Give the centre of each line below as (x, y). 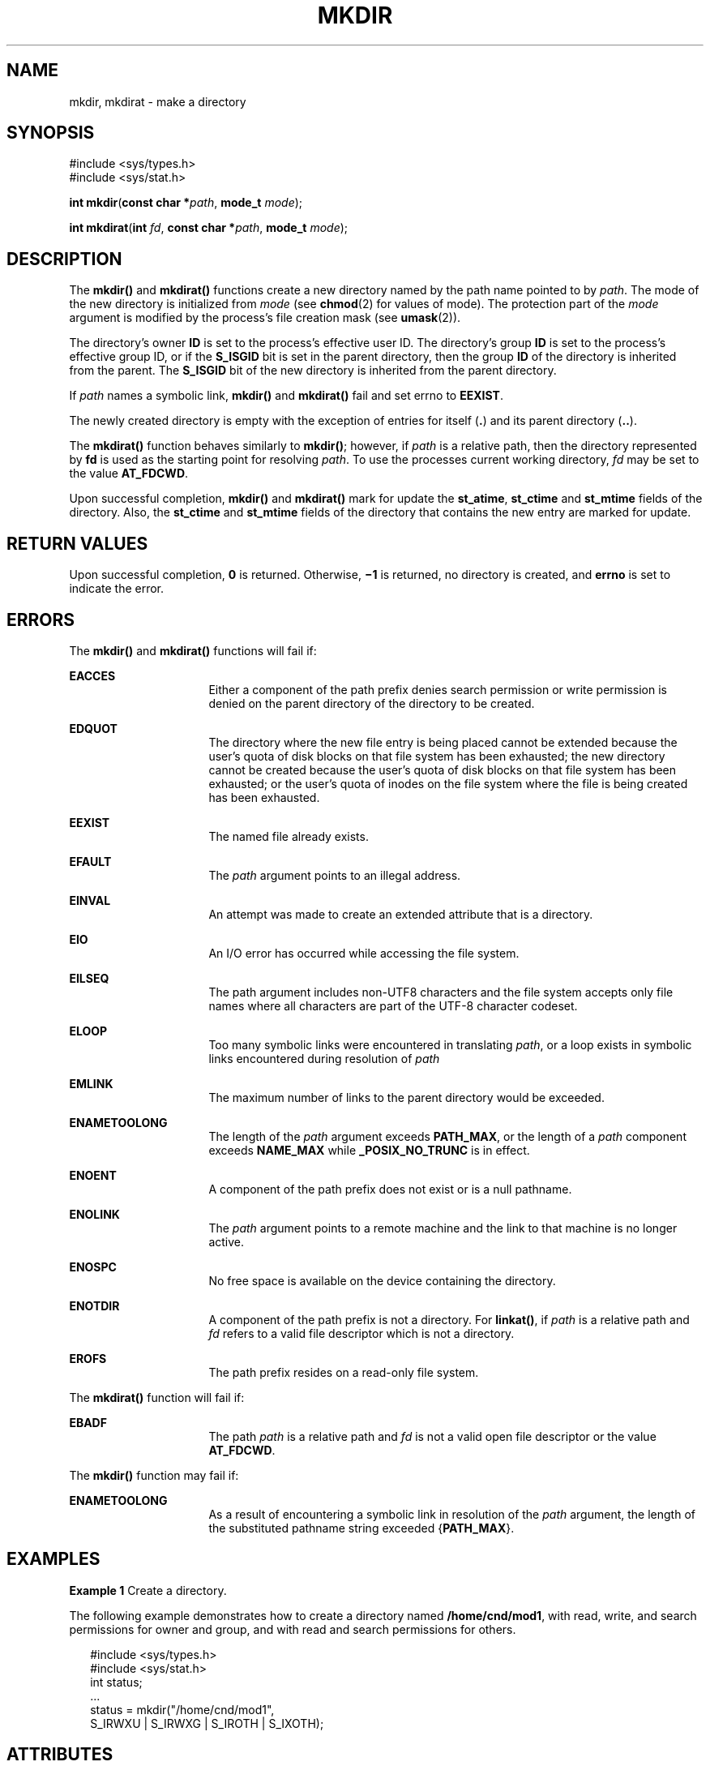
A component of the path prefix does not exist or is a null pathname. (390, 1189)
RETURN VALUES (77, 543)
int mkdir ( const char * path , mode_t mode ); (186, 203)
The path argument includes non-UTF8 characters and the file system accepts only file (441, 992)
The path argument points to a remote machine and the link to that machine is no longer (443, 1228)
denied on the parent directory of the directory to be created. (372, 703)
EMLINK (91, 1083)
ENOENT (93, 1175)
